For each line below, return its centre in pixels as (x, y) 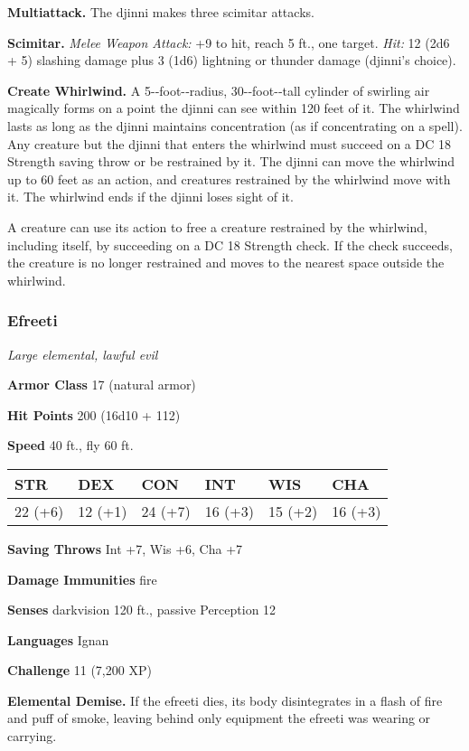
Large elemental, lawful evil (83, 354)
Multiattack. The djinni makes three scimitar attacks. (161, 12)
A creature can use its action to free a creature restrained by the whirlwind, (217, 226)
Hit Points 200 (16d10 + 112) (94, 414)
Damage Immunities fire (82, 579)
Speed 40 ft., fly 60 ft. (70, 445)
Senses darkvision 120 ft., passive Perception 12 (142, 610)
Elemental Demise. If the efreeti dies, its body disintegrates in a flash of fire (225, 700)
